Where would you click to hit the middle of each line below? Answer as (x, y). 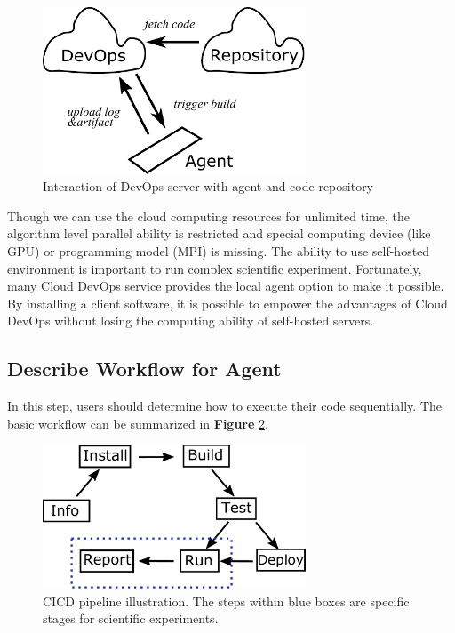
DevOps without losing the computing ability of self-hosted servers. (191, 321)
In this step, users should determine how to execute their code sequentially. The (224, 406)
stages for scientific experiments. (131, 618)
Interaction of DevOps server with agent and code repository (208, 186)
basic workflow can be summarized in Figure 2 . (138, 423)
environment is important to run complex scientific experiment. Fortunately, (215, 268)
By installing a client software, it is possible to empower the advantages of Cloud (227, 303)
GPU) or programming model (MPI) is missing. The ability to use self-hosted (219, 250)
